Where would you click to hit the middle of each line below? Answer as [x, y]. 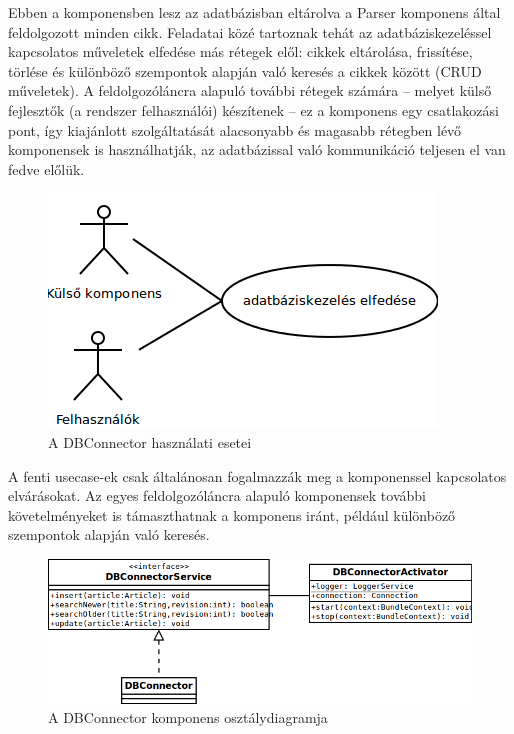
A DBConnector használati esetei [150, 441]
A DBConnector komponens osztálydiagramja [188, 717]
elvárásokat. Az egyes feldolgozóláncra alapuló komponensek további [217, 495]
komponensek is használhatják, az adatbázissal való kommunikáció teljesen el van [257, 149]
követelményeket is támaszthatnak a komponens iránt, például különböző [232, 514]
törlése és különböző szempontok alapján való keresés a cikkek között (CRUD [245, 70]
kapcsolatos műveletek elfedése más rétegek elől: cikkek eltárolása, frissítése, [240, 51]
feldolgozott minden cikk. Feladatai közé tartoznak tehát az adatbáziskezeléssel [250, 31]
